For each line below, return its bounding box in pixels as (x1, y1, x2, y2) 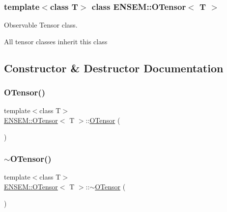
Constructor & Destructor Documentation (4, 60, 224, 75)
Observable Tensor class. (4, 20, 78, 30)
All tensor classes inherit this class (4, 36, 108, 46)
